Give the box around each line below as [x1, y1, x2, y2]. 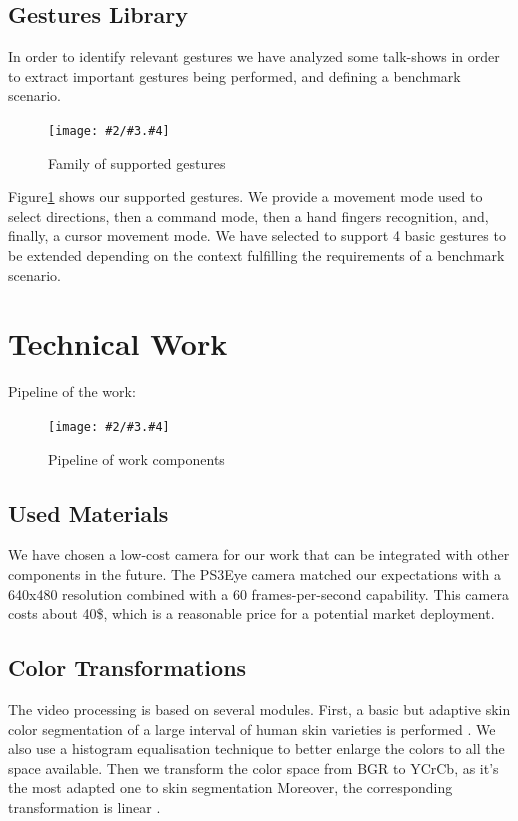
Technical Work [8, 323, 228, 364]
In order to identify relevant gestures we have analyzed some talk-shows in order [8, 46, 500, 67]
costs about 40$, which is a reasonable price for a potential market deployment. [8, 603, 495, 624]
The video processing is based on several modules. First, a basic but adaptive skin [8, 698, 511, 719]
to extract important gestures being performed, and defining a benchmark [8, 65, 461, 86]
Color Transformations [8, 652, 247, 683]
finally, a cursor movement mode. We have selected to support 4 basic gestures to [8, 225, 506, 246]
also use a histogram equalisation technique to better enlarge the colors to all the [8, 738, 505, 759]
